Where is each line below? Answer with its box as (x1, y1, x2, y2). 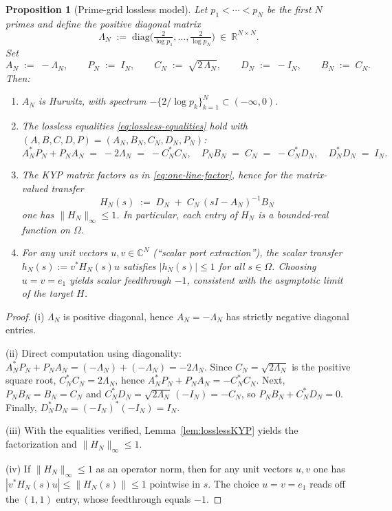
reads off (309, 476, 346, 490)
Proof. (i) (6, 309, 45, 323)
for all (218, 259, 245, 273)
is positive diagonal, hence (63, 309, 174, 323)
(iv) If (6, 461, 31, 475)
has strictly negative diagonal (226, 309, 349, 323)
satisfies (122, 259, 156, 273)
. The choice (208, 476, 259, 490)
